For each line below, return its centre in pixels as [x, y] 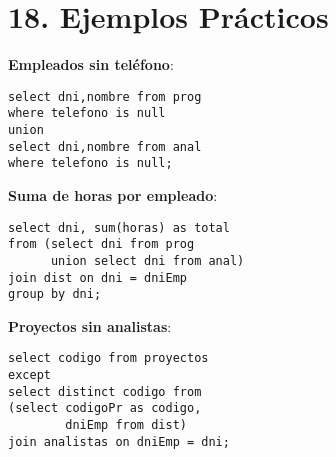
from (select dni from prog [101, 244]
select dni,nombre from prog [105, 96]
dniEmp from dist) [126, 425]
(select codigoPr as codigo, [105, 408]
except [29, 375]
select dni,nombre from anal [105, 146]
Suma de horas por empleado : [113, 195]
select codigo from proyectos [108, 358]
